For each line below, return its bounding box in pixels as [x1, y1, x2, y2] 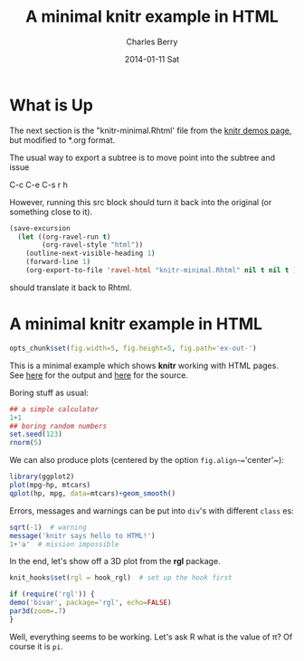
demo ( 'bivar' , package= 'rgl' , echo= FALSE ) [9, 599, 172, 608]
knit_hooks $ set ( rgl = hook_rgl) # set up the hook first [9, 573, 233, 582]
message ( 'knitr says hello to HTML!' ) [9, 531, 156, 540]
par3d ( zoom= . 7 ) [9, 607, 67, 616]
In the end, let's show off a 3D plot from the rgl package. [9, 556, 221, 567]
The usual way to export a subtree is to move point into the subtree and [9, 152, 276, 163]
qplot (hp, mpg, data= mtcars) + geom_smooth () [9, 488, 176, 498]
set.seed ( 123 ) [9, 430, 63, 439]
